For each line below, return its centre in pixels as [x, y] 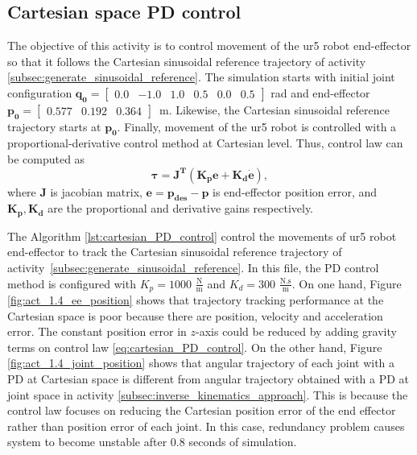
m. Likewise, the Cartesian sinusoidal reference [275, 109]
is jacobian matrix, [96, 191]
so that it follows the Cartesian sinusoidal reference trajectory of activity [187, 61]
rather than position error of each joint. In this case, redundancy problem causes [206, 426]
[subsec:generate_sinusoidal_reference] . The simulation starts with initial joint [201, 77]
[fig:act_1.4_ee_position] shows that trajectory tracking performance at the [196, 300]
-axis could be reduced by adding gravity [296, 331]
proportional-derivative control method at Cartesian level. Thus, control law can [205, 143]
